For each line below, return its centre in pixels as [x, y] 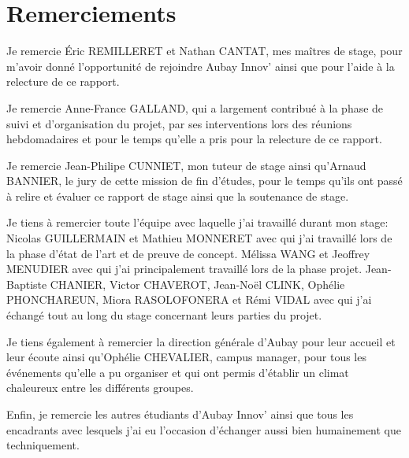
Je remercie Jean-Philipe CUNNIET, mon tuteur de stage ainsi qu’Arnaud [186, 165]
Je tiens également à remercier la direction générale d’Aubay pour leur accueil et [201, 341]
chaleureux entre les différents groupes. [100, 388]
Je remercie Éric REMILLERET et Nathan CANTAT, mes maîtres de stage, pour [204, 51]
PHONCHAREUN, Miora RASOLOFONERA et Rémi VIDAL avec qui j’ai [189, 299]
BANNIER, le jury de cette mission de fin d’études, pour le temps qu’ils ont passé [204, 181]
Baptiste [27, 284]
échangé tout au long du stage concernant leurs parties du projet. [164, 315]
